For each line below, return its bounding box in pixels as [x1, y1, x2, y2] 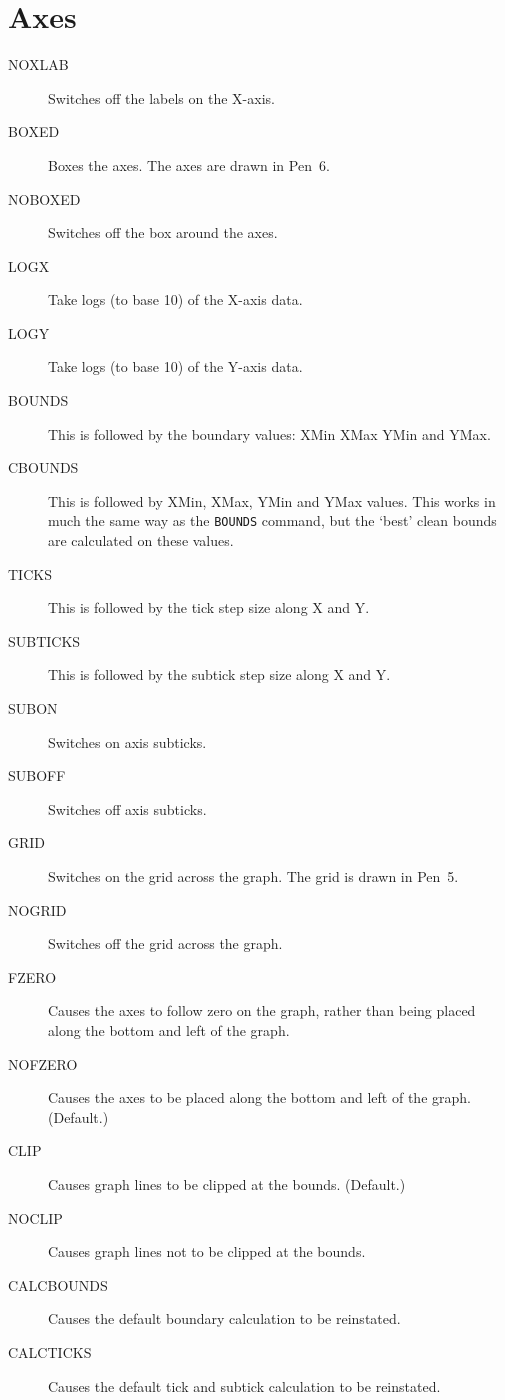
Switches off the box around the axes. [48, 222, 278, 243]
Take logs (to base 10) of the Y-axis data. [48, 356, 303, 377]
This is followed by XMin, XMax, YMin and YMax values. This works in [48, 490, 496, 511]
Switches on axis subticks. [48, 731, 207, 752]
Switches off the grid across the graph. [48, 933, 283, 954]
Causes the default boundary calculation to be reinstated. [48, 1308, 401, 1329]
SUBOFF [8, 765, 66, 786]
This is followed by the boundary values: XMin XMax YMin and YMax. [48, 423, 491, 444]
